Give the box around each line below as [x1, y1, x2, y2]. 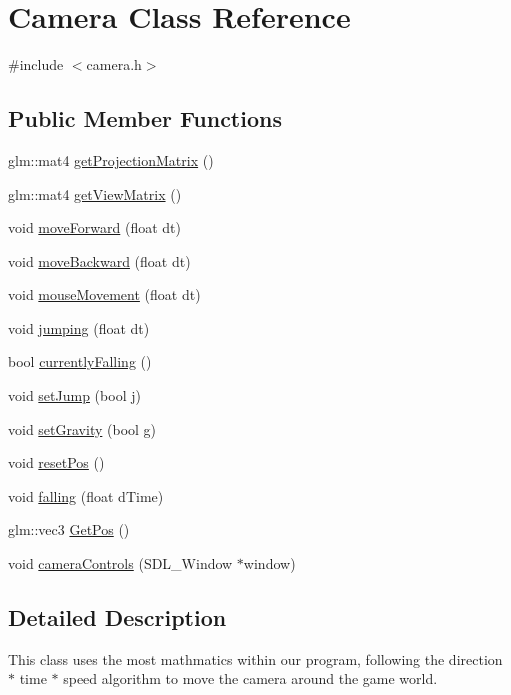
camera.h [86, 54, 142, 75]
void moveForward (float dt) [8, 217, 181, 238]
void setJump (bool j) [8, 385, 141, 406]
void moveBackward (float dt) [8, 250, 191, 271]
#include [8, 54, 64, 75]
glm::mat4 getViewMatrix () [8, 183, 182, 204]
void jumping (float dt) [8, 317, 150, 338]
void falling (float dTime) [8, 485, 164, 506]
